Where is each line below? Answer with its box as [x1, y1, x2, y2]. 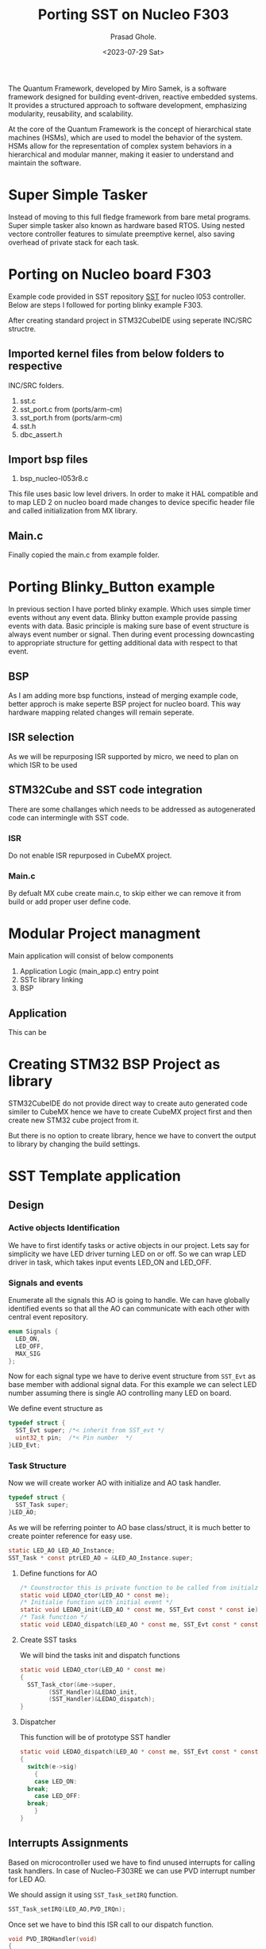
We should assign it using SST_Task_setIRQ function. [8, 1889, 179, 1899]
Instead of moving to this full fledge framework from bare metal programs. [8, 212, 252, 222]
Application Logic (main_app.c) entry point [19, 967, 159, 976]
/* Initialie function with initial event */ [19, 1598, 173, 1606]
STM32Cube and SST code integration [8, 783, 202, 796]
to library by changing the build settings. [8, 1139, 141, 1149]
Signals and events [8, 1277, 83, 1288]
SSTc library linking [19, 975, 83, 985]
